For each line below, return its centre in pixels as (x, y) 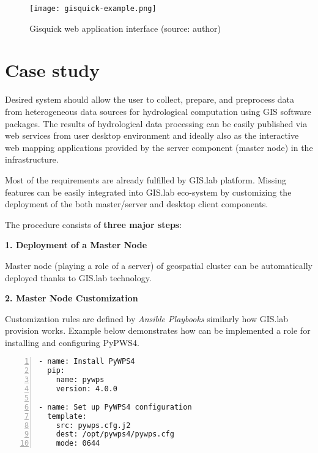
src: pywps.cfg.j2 (93, 425)
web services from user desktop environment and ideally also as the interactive (152, 135)
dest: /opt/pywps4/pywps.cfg (115, 434)
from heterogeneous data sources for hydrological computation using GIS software (158, 111)
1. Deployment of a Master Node (76, 245)
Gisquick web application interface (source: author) (125, 28)
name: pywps (80, 380)
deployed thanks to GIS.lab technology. (78, 277)
